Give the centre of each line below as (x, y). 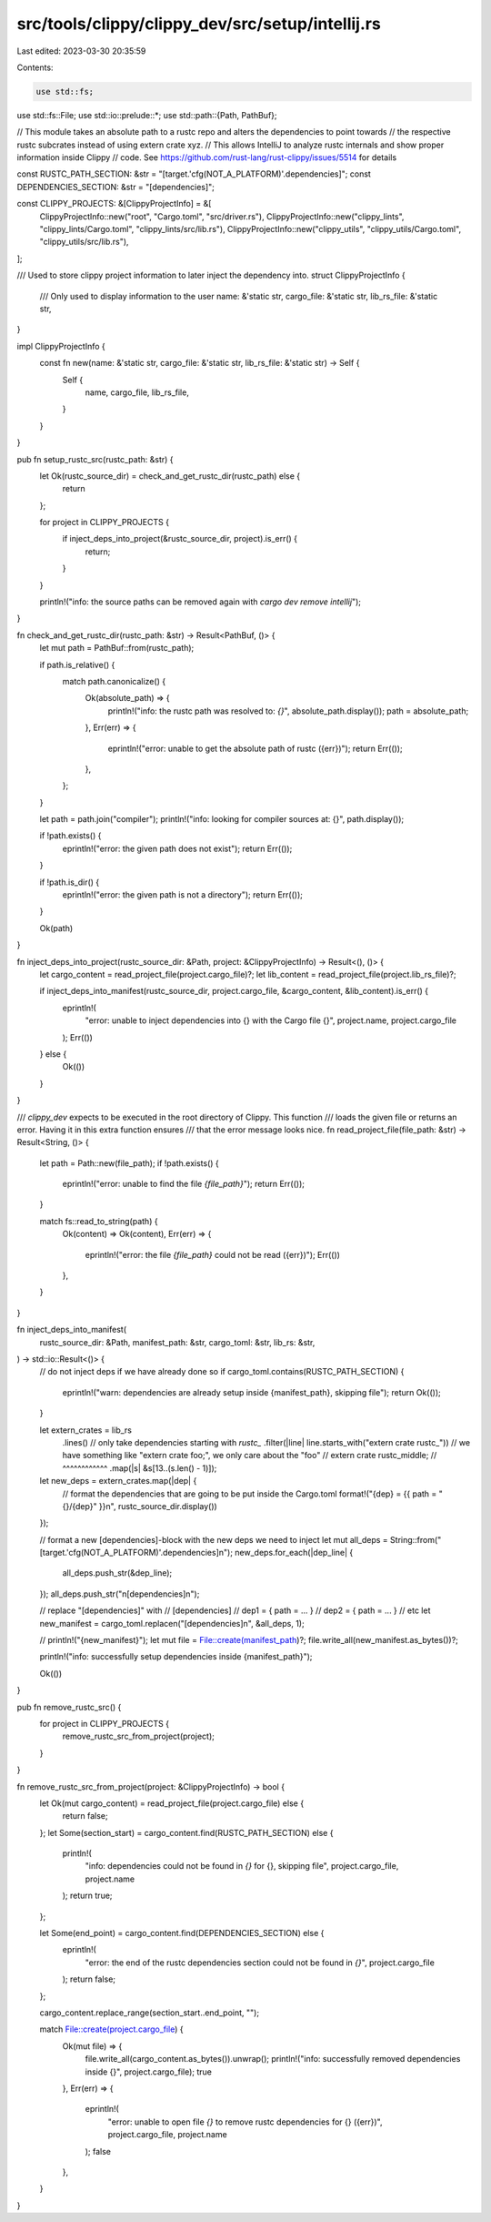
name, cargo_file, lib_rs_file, (137, 392)
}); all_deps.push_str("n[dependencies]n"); (120, 1594)
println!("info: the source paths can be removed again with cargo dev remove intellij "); (200, 602)
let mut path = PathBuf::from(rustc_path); (117, 648)
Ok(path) (56, 928)
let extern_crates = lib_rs (85, 1430)
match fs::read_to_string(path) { (99, 1221)
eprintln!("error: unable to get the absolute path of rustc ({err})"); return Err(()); (256, 748)
